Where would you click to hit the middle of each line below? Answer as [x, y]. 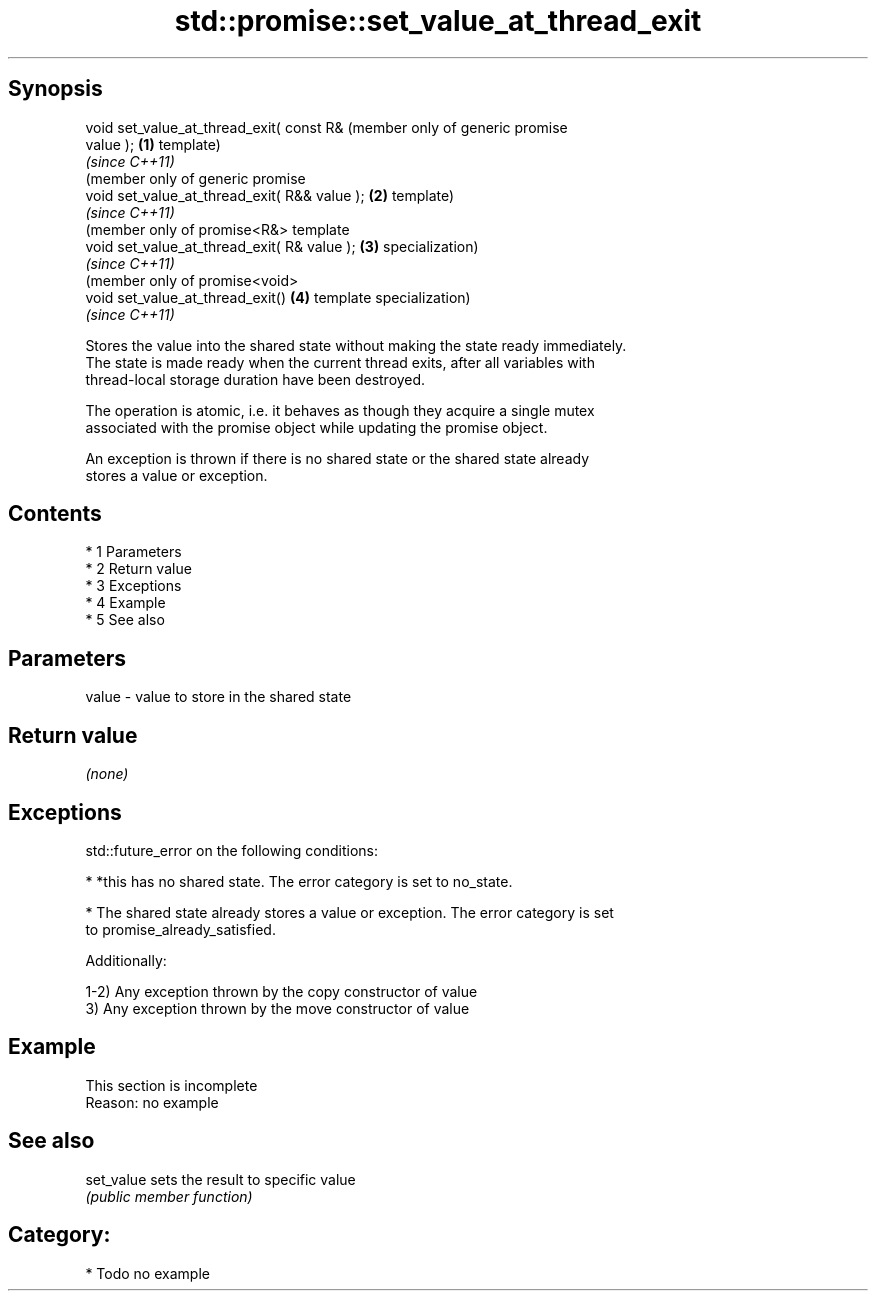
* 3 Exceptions [133, 586]
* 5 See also [125, 620]
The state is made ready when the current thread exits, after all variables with [340, 362]
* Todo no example [147, 1273]
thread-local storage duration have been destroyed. [255, 379]
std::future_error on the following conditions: [232, 850]
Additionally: [126, 960]
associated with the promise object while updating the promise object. [316, 427]
